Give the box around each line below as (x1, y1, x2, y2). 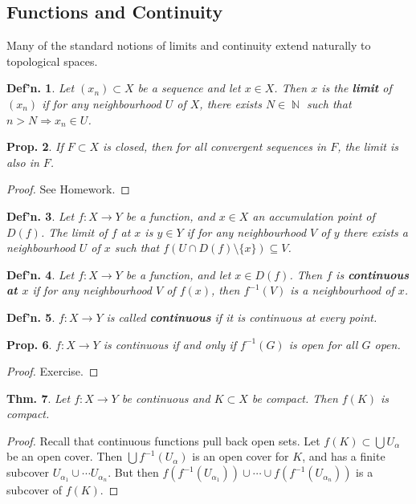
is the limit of (321, 79, 392, 96)
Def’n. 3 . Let (6, 207, 75, 224)
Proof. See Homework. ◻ (6, 181, 130, 197)
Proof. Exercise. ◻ (6, 363, 99, 380)
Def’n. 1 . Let (6, 79, 75, 96)
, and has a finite (302, 448, 385, 465)
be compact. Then (251, 389, 338, 406)
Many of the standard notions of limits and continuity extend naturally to (6, 37, 371, 54)
